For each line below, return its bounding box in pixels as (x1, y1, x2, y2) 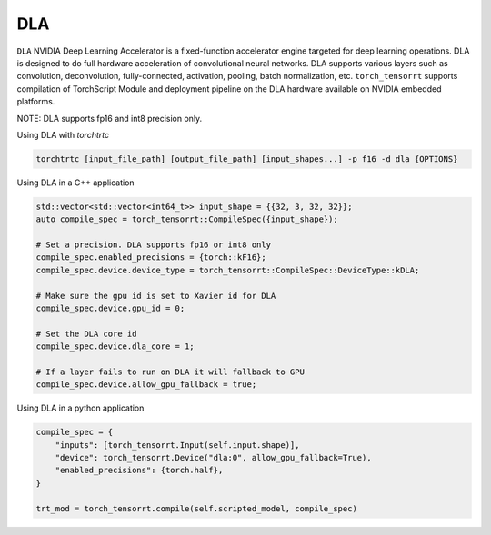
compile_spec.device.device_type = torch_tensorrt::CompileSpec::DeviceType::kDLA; (35, 264, 420, 275)
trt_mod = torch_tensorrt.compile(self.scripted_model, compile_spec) (35, 503, 358, 513)
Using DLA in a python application (16, 402, 145, 413)
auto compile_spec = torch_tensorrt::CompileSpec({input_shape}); (35, 214, 338, 224)
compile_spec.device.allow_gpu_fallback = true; (35, 380, 257, 390)
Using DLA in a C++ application (16, 177, 135, 188)
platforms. (16, 96, 55, 107)
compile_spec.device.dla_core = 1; (35, 342, 195, 352)
